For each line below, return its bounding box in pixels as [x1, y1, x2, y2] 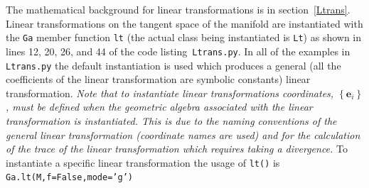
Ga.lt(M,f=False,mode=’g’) [6, 172, 133, 183]
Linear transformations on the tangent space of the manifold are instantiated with [6, 16, 363, 31]
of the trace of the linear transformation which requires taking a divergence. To [6, 141, 348, 156]
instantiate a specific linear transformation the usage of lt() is [6, 155, 280, 170]
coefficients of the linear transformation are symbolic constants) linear [6, 72, 311, 87]
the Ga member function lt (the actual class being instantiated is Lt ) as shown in [6, 30, 362, 45]
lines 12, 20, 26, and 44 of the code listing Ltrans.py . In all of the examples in [6, 43, 351, 58]
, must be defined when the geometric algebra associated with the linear [6, 99, 313, 114]
